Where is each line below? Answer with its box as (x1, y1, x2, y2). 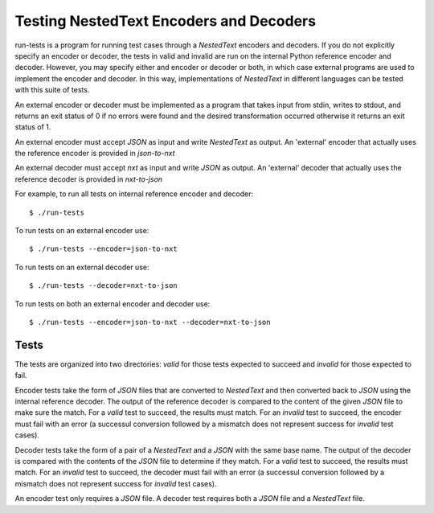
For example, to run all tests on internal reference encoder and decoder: (14, 189, 254, 199)
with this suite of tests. (14, 85, 90, 95)
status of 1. (14, 122, 51, 132)
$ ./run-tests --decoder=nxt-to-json (29, 281, 178, 290)
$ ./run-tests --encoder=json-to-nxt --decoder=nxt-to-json (29, 318, 271, 326)
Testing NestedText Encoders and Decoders (14, 12, 317, 30)
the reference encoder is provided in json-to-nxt (14, 149, 175, 158)
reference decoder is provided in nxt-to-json (14, 174, 163, 184)
